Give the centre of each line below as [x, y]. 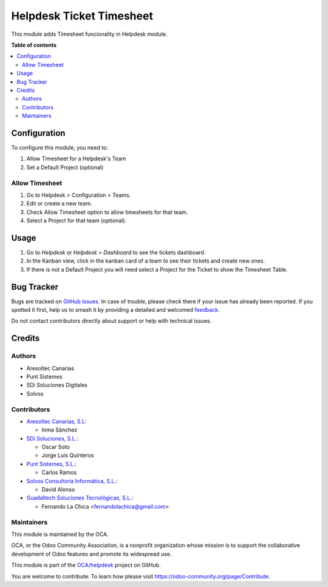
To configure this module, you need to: [60, 147]
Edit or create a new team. [59, 204]
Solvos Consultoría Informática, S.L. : [72, 481]
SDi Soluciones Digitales [57, 385]
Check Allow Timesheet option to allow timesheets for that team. [107, 212]
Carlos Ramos [59, 472]
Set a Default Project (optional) [65, 167]
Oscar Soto [56, 447]
